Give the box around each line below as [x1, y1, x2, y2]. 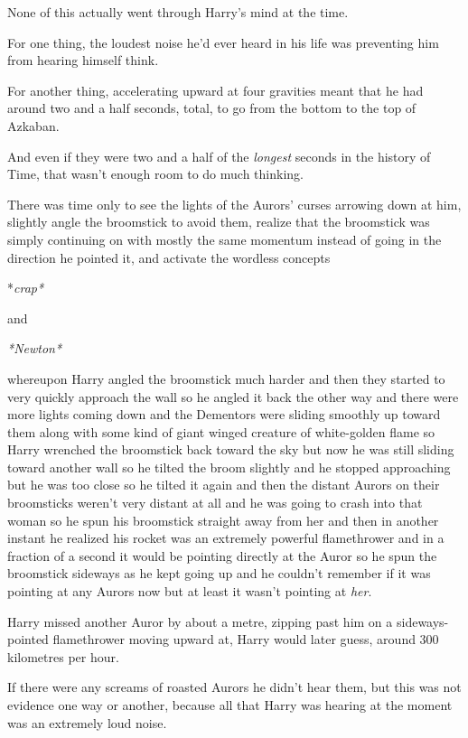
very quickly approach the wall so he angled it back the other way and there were [7, 387, 459, 406]
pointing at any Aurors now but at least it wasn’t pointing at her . [7, 582, 372, 601]
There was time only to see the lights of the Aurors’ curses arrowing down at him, [7, 194, 462, 213]
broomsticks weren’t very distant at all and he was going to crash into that [7, 493, 423, 512]
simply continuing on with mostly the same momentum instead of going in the [7, 229, 442, 248]
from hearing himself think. [7, 51, 159, 70]
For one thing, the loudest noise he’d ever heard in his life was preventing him [7, 33, 439, 51]
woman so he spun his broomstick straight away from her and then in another [7, 510, 439, 529]
